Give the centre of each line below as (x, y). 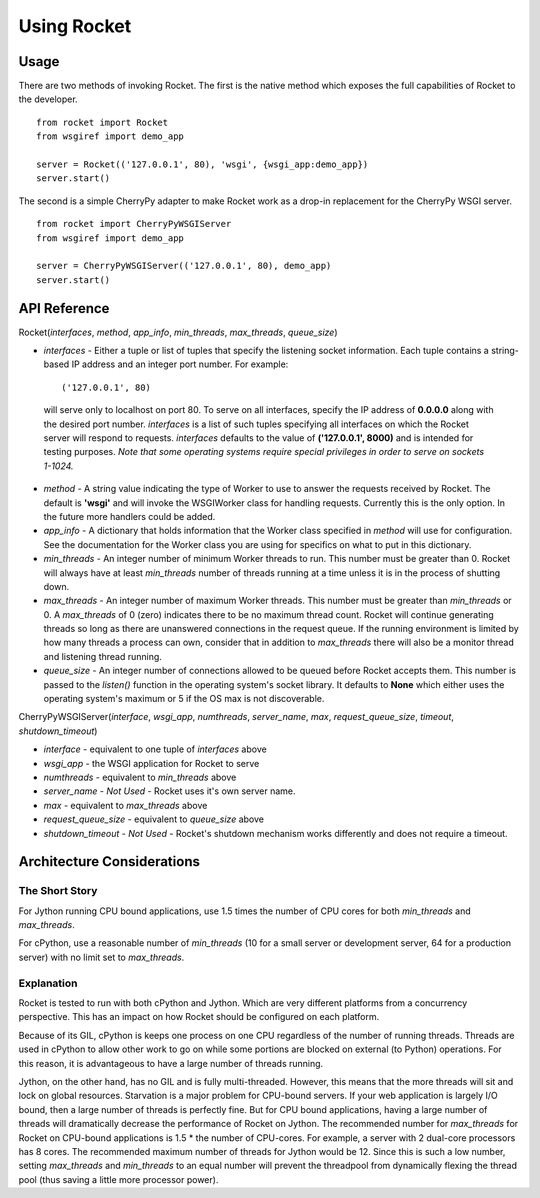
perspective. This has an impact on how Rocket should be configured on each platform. (199, 1017)
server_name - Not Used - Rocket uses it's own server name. (169, 791)
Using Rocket (75, 26)
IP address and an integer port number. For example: (180, 364)
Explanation (48, 983)
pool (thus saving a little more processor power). (118, 1179)
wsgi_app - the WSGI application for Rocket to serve (151, 763)
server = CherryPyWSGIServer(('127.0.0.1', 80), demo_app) (184, 266)
